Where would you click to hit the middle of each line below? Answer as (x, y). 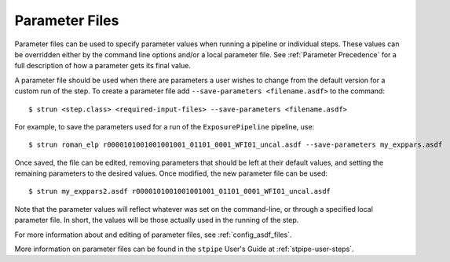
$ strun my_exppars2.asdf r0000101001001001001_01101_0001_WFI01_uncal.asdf (180, 191)
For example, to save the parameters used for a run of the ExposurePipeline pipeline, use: (165, 126)
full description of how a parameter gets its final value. (103, 66)
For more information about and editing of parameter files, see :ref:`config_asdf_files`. (153, 235)
